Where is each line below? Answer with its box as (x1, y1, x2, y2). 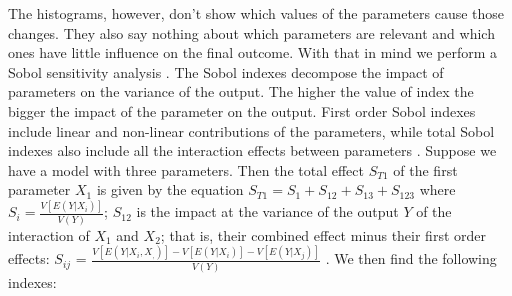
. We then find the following (325, 248, 497, 269)
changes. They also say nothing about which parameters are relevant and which (8, 22, 495, 43)
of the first (393, 159, 458, 180)
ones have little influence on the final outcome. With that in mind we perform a (8, 42, 497, 63)
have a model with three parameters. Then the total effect (8, 159, 364, 180)
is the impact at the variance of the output (136, 201, 399, 222)
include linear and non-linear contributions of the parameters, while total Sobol (8, 120, 495, 141)
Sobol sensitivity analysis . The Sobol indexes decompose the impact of (8, 61, 444, 82)
